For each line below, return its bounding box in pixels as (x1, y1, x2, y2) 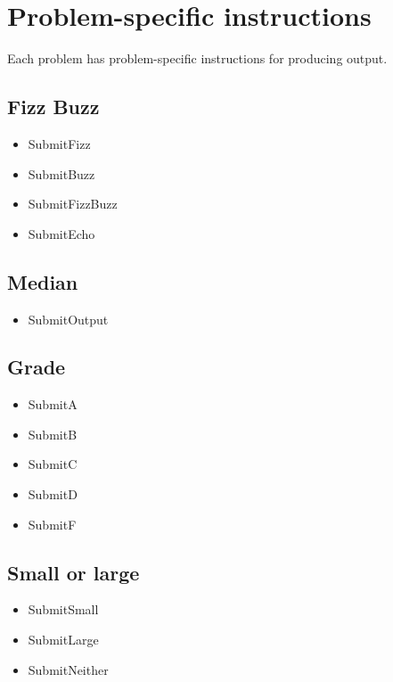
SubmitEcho (28, 224, 95, 242)
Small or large (7, 558, 140, 586)
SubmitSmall (28, 600, 99, 619)
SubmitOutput (28, 309, 109, 328)
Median (7, 267, 78, 295)
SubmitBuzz (28, 164, 95, 183)
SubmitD (28, 485, 78, 504)
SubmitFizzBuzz (28, 194, 118, 213)
